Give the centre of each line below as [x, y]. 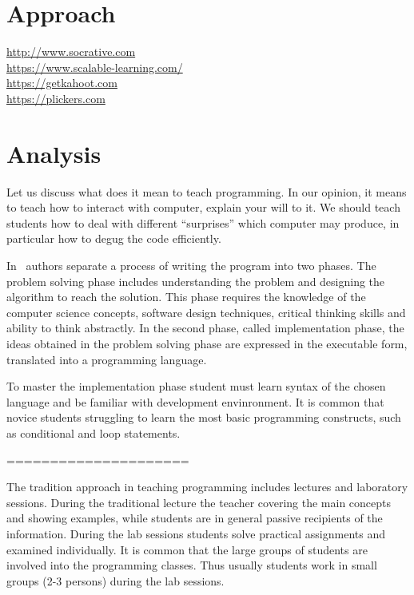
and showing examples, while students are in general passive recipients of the [195, 518]
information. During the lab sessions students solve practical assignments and [196, 533]
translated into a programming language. [107, 359]
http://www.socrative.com [71, 52]
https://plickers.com [56, 98]
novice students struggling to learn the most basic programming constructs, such [204, 417]
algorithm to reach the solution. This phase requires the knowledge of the [186, 297]
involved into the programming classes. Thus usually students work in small [192, 565]
